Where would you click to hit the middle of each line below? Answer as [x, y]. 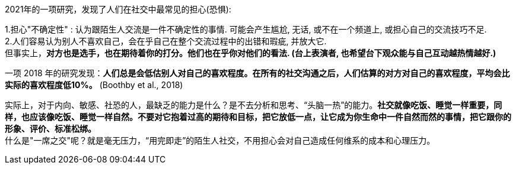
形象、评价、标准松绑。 [50, 129]
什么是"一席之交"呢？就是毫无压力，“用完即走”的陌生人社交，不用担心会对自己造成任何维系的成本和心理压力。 [220, 140]
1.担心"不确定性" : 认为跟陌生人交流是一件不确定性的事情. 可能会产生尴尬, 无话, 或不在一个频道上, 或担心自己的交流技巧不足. [246, 29]
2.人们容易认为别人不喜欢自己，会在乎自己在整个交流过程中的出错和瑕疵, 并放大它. [166, 41]
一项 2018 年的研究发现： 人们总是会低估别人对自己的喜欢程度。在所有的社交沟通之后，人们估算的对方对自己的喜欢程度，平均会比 [257, 73]
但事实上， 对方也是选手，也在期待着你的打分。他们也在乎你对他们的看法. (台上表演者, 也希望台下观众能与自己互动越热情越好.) [251, 53]
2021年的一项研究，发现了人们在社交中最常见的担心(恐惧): [118, 9]
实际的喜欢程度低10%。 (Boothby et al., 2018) [94, 85]
